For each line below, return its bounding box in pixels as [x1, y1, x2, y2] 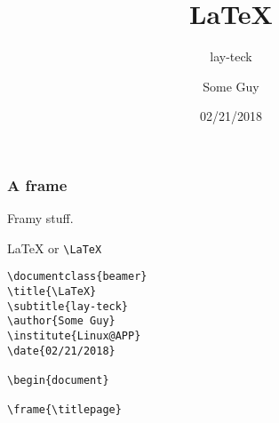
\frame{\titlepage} [7, 403, 122, 417]
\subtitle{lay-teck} [7, 299, 129, 313]
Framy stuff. [7, 209, 74, 227]
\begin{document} [7, 374, 109, 387]
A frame [7, 173, 68, 196]
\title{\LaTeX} [7, 285, 97, 299]
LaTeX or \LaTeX [7, 238, 102, 257]
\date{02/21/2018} [7, 344, 116, 357]
